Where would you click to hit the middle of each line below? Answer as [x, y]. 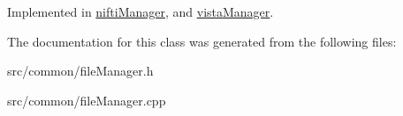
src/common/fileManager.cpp [87, 100]
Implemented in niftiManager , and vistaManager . [141, 11]
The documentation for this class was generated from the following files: [202, 41]
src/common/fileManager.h [80, 71]
